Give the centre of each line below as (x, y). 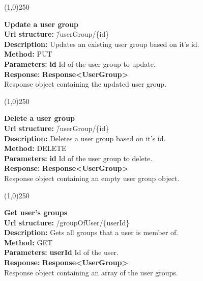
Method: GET (28, 242)
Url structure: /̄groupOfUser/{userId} (67, 222)
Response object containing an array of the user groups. (91, 272)
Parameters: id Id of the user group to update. (80, 63)
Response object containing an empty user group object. (92, 178)
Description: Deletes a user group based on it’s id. (85, 138)
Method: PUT (28, 54)
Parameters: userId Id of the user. (61, 252)
